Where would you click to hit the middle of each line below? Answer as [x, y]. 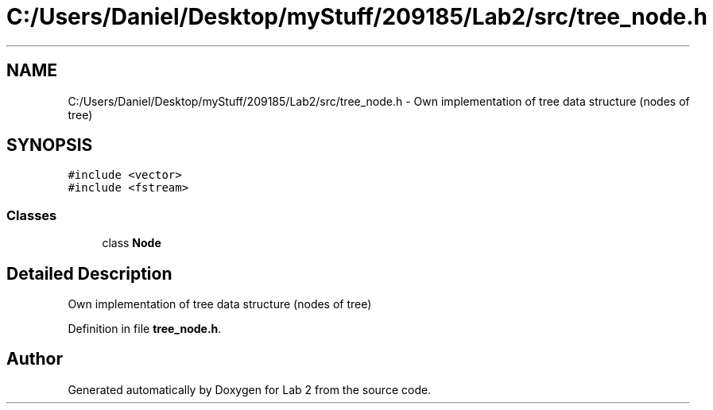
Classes [32, 215]
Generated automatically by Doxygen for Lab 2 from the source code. [250, 389]
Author [35, 359]
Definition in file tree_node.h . [145, 329]
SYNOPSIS [50, 145]
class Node [132, 243]
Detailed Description [89, 273]
